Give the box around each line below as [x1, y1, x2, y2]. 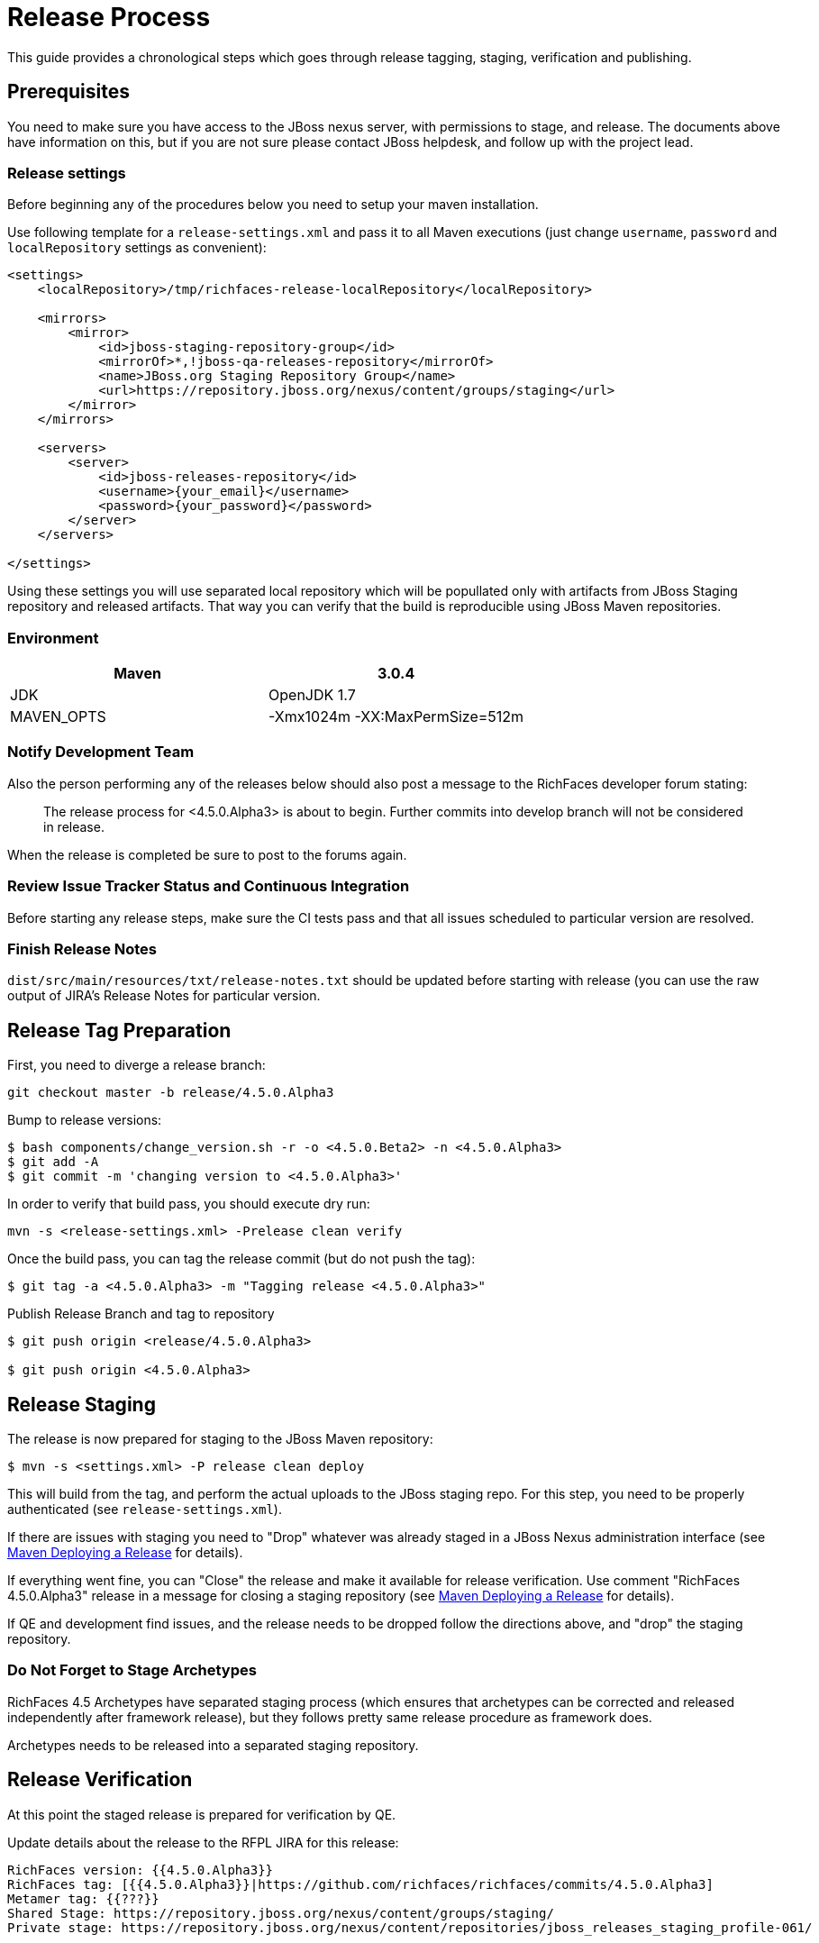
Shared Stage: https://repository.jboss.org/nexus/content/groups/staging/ [7, 1905, 554, 1920]
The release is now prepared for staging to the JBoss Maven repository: [7, 1431, 433, 1447]
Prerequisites [7, 80, 130, 104]
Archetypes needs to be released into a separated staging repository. [7, 1737, 419, 1753]
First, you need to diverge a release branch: [7, 1057, 266, 1073]
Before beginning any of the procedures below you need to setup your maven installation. [7, 196, 539, 213]
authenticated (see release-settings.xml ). [7, 1501, 282, 1518]
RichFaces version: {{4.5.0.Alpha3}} [7, 1862, 274, 1877]
